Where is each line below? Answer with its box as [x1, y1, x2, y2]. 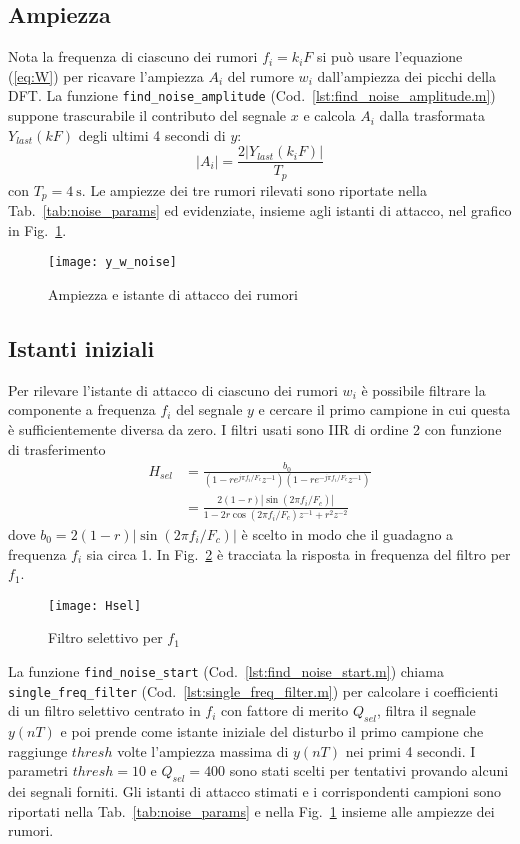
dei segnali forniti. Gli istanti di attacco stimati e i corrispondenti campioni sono [8, 781, 501, 802]
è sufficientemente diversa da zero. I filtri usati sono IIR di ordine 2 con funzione [8, 419, 502, 440]
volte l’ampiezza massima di [117, 740, 289, 761]
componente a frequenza [8, 399, 156, 420]
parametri [8, 760, 68, 781]
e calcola [303, 105, 356, 126]
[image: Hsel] [48, 598, 142, 613]
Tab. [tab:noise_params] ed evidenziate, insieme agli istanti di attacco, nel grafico [8, 200, 512, 221]
